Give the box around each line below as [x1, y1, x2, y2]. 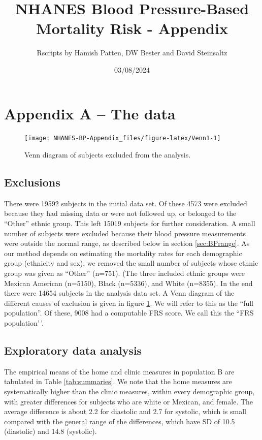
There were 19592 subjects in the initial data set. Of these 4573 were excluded [4, 198, 247, 208]
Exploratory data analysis [4, 342, 142, 358]
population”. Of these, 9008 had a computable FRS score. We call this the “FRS [4, 307, 254, 318]
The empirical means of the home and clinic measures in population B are [4, 366, 235, 376]
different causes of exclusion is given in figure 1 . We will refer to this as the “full [4, 297, 253, 308]
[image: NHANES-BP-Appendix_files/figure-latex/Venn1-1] [24, 135, 221, 142]
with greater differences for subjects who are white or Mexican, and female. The [4, 396, 253, 406]
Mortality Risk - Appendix [36, 18, 228, 39]
